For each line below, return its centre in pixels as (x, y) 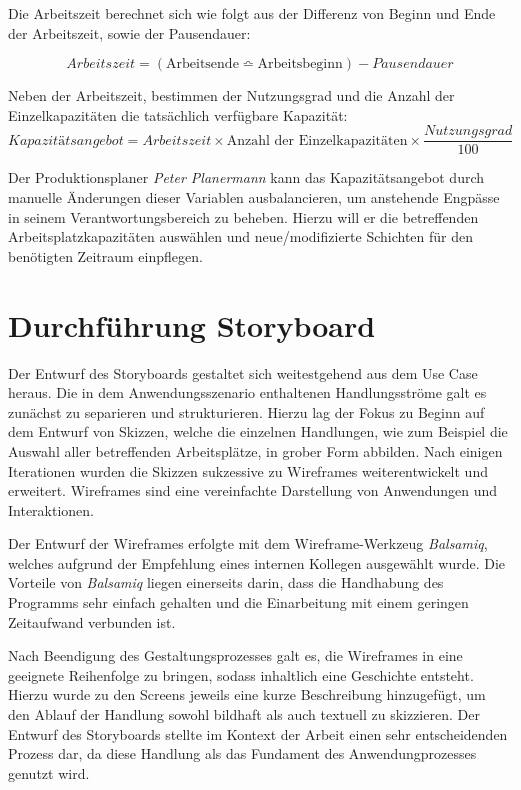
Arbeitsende (202, 64)
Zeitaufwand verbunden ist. (92, 621)
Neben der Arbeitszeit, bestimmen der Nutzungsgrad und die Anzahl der (231, 95)
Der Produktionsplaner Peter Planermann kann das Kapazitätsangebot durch (246, 177)
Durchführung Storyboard (192, 324)
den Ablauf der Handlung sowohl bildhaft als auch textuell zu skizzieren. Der (244, 714)
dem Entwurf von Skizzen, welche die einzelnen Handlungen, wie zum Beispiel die (258, 431)
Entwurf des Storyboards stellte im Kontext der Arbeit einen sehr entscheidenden (258, 733)
